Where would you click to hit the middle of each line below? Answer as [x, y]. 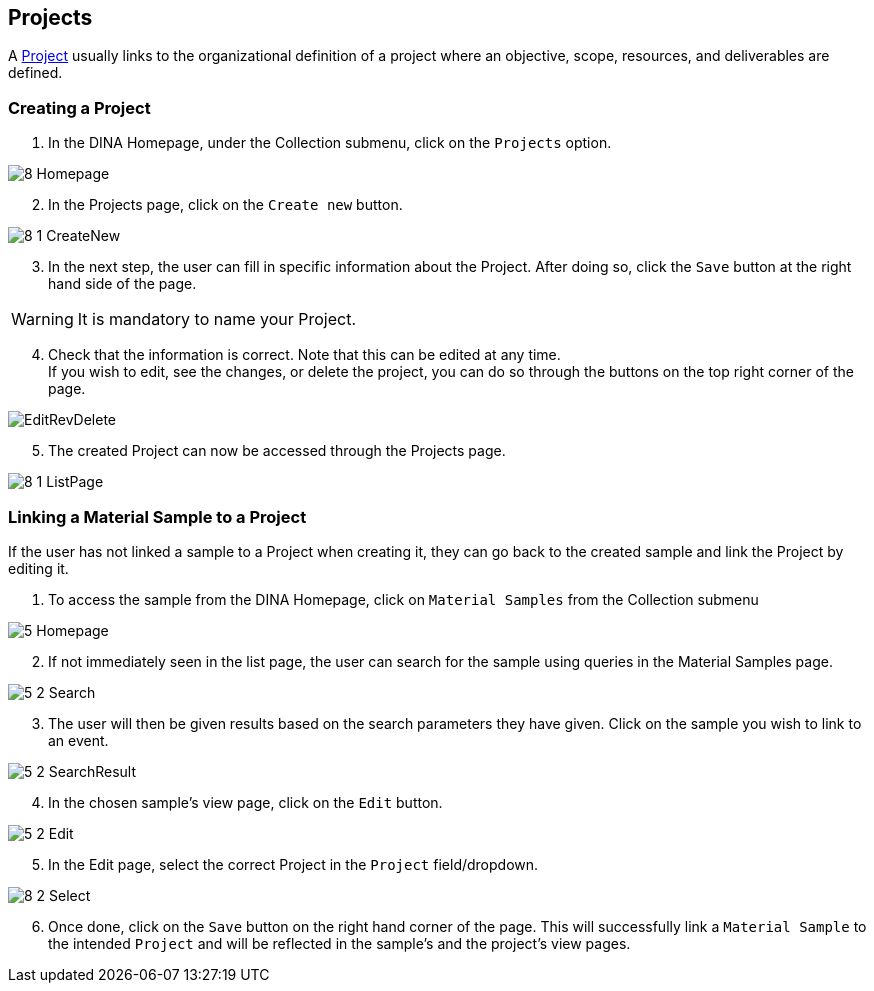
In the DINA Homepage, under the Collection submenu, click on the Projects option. [330, 143]
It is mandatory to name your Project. [217, 319]
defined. [35, 73]
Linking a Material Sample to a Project [157, 516]
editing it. [38, 568]
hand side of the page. [122, 284]
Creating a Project [79, 107]
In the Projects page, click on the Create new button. [225, 205]
